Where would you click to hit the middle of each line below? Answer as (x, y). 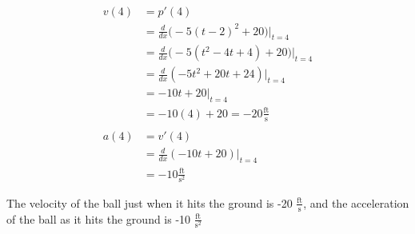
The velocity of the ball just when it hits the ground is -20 (150, 202)
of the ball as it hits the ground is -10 (99, 218)
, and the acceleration (356, 202)
